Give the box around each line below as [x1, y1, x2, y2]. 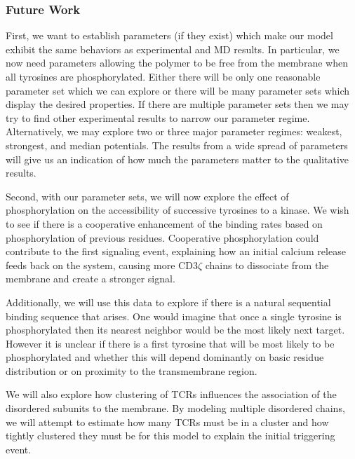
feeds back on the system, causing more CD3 [6, 257, 198, 272]
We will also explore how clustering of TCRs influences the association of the [6, 387, 337, 402]
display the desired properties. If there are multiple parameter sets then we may [6, 97, 349, 111]
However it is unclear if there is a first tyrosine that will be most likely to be [6, 336, 335, 350]
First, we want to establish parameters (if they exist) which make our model [6, 28, 333, 43]
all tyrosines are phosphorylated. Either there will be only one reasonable [6, 69, 321, 83]
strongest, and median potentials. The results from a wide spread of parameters [6, 137, 348, 152]
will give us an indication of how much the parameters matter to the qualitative [6, 151, 349, 166]
